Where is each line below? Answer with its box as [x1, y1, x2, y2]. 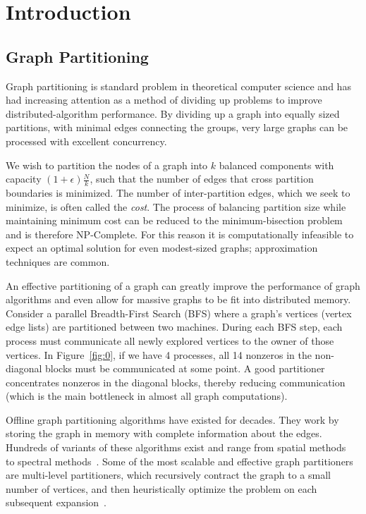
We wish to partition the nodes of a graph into [6, 157, 208, 172]
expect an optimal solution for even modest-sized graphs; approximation [6, 240, 318, 255]
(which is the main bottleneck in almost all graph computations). [6, 388, 288, 403]
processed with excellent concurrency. [6, 133, 167, 148]
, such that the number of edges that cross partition [90, 171, 314, 186]
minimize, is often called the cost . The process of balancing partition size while [6, 199, 346, 214]
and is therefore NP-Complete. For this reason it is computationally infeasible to [6, 226, 354, 241]
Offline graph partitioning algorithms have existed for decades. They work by [6, 412, 339, 427]
